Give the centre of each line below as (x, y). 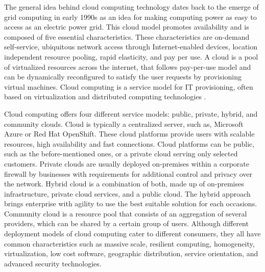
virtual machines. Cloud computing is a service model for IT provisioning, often (129, 86)
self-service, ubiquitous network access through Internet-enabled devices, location (131, 47)
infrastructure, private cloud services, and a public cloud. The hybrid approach (127, 193)
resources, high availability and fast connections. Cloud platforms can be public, (129, 143)
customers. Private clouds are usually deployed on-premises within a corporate (127, 163)
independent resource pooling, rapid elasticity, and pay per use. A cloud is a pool (131, 56)
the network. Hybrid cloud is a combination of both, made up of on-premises (124, 184)
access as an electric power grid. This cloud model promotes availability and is (127, 27)
